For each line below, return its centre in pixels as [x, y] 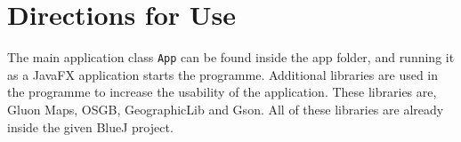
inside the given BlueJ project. [90, 126]
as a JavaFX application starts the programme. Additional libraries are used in [223, 74]
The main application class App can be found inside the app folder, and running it [231, 57]
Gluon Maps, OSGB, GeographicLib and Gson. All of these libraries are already [226, 109]
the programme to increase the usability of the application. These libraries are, [222, 92]
